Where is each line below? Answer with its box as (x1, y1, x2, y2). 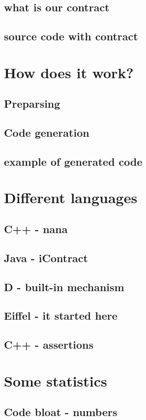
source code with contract (4, 29, 138, 44)
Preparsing (4, 96, 60, 111)
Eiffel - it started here (4, 308, 117, 323)
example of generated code (4, 153, 143, 169)
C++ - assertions (4, 337, 94, 352)
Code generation (4, 125, 89, 140)
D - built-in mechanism (4, 279, 124, 294)
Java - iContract (4, 250, 88, 265)
